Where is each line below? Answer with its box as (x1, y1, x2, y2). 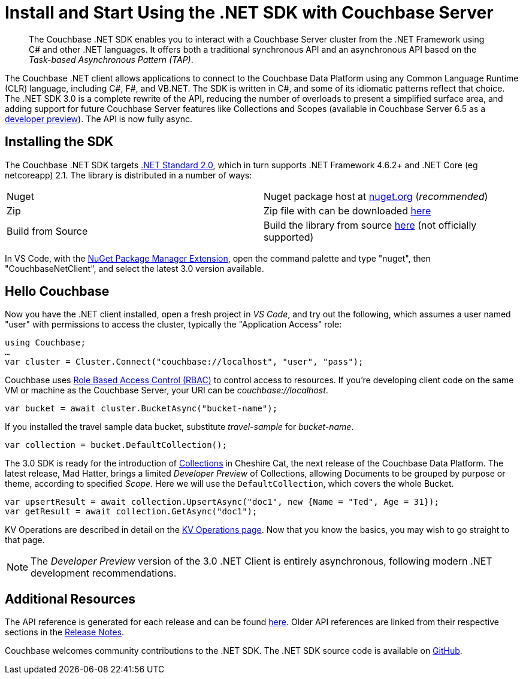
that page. (5, 535, 45, 545)
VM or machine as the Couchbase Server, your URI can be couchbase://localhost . (5, 385, 328, 396)
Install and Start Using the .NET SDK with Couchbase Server (5, 2, 494, 23)
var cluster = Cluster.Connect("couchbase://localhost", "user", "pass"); (5, 357, 364, 367)
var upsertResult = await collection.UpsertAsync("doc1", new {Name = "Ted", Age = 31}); (5, 497, 439, 507)
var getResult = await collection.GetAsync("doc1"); (5, 507, 258, 517)
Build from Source (7, 225, 88, 237)
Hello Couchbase (5, 284, 110, 299)
